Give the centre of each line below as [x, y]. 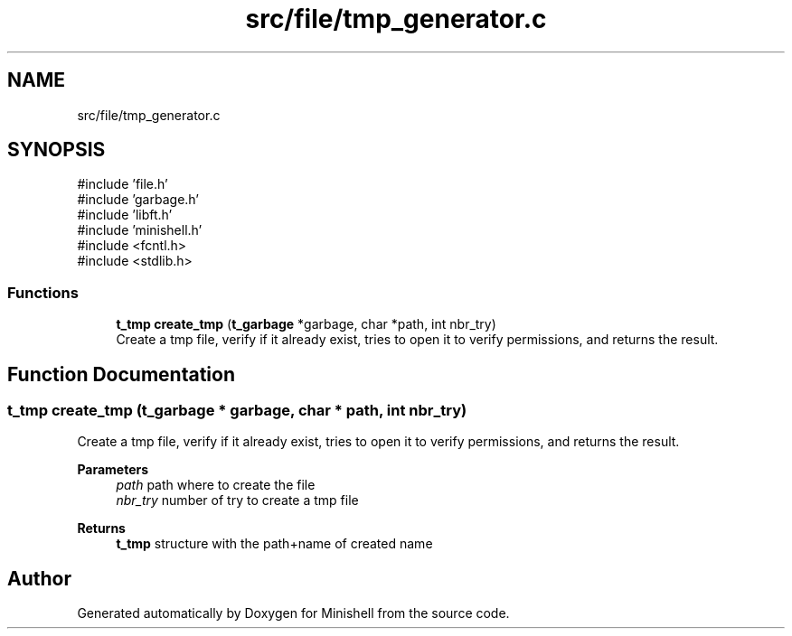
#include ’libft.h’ [125, 215]
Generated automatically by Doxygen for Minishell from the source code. [293, 613]
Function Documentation [121, 374]
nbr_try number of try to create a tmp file [237, 500]
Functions [43, 292]
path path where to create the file [216, 485]
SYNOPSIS [57, 150]
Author [39, 578]
